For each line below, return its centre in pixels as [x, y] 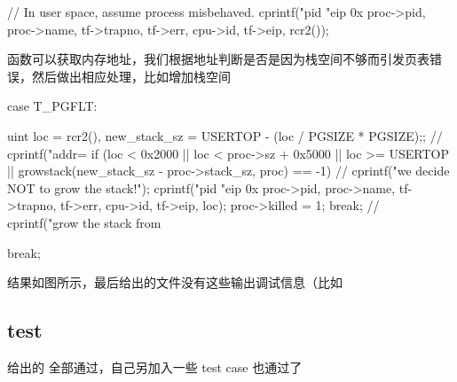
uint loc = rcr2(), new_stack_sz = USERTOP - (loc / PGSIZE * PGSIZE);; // [225, 135]
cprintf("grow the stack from [84, 222]
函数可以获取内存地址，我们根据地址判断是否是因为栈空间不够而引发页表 [218, 59]
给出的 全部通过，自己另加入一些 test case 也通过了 [155, 366]
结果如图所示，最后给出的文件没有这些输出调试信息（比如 [175, 282]
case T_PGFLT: [52, 106]
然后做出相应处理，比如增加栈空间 [131, 76]
